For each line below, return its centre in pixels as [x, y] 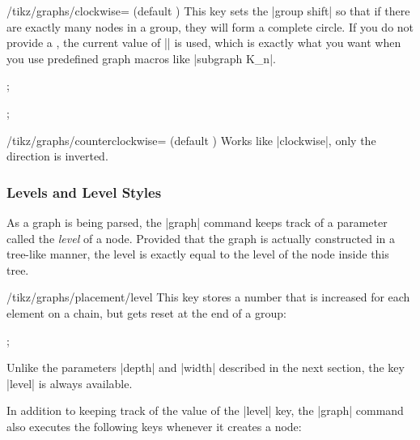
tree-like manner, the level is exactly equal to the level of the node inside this [198, 254]
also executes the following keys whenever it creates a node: [154, 426]
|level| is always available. [70, 383]
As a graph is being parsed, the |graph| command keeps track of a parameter [197, 222]
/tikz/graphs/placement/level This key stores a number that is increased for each [208, 297]
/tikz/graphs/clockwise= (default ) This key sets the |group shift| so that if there [208, 11]
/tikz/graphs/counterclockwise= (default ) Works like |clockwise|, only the [191, 140]
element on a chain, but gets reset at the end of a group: [146, 312]
